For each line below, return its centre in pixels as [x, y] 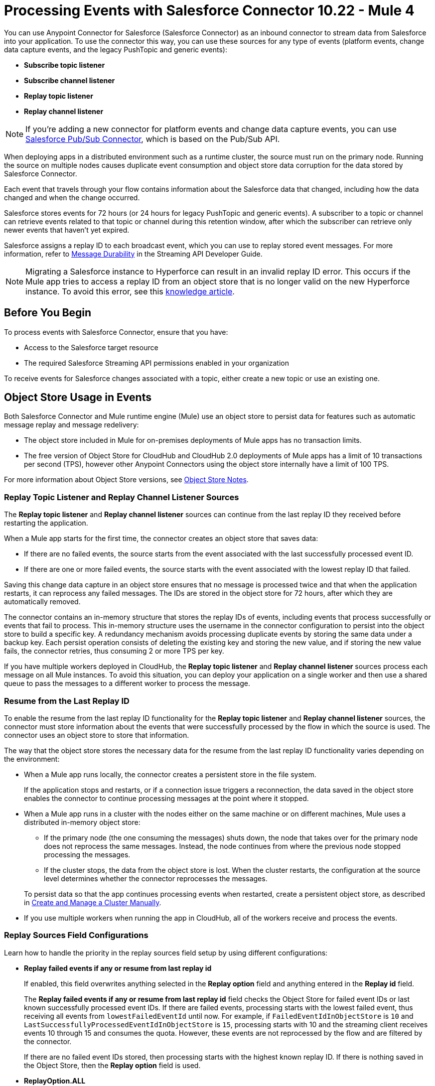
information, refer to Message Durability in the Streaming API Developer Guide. [133, 254]
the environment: [32, 759]
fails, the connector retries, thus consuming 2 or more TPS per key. [114, 651]
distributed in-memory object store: [82, 822]
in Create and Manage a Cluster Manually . [93, 902]
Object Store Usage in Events [78, 398]
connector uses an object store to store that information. [97, 735]
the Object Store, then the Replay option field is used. [112, 1065]
